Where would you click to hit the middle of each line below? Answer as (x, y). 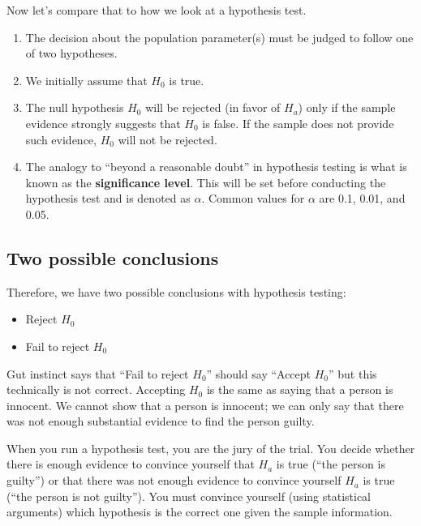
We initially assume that (86, 80)
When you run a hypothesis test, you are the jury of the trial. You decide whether (211, 448)
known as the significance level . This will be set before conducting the (206, 182)
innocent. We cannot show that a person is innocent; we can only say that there (205, 405)
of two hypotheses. (71, 53)
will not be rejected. (168, 139)
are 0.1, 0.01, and (362, 198)
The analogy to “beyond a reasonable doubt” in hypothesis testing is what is (216, 167)
